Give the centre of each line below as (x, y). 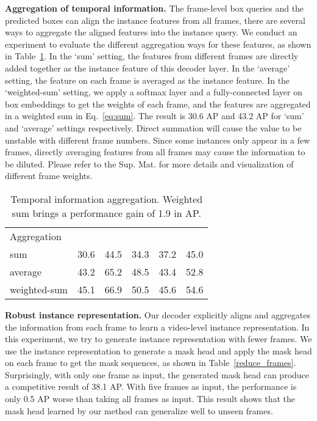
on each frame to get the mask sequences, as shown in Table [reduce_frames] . (151, 363)
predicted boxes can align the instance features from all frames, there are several (155, 20)
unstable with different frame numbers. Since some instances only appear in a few (158, 140)
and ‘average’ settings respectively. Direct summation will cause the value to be (153, 127)
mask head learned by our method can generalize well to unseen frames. (139, 410)
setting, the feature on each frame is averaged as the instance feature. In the (148, 80)
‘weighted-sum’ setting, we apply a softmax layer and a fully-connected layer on (154, 92)
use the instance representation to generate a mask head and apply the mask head (158, 350)
